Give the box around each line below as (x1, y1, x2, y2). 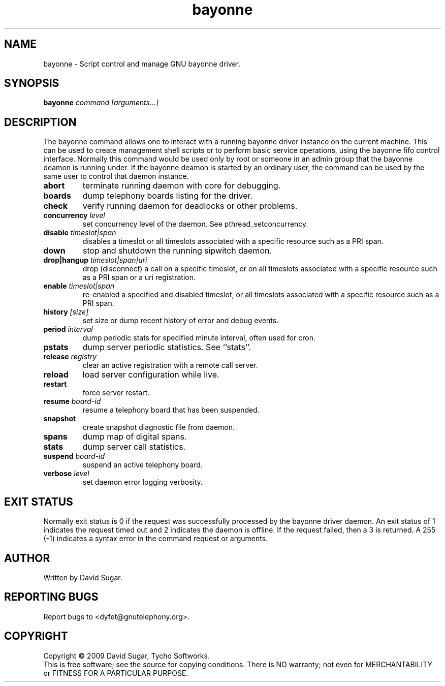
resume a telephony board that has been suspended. (82, 406, 260, 415)
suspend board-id (43, 452, 105, 461)
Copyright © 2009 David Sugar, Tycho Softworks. (43, 651, 210, 660)
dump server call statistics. (82, 442, 186, 452)
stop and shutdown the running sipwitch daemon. (82, 245, 272, 256)
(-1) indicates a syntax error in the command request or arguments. (43, 534, 268, 543)
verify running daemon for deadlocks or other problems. (82, 201, 298, 211)
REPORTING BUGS (4, 590, 99, 604)
